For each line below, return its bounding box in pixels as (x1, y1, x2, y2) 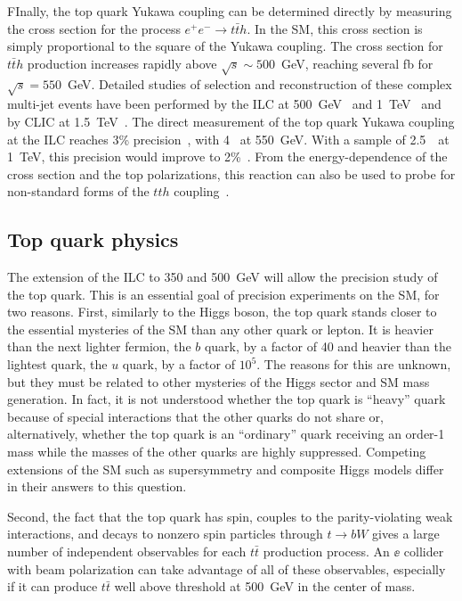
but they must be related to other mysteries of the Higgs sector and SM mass (7, 372, 430, 391)
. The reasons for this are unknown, (256, 355, 451, 374)
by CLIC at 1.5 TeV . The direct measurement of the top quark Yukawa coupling (7, 111, 455, 130)
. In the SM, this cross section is (247, 19, 423, 37)
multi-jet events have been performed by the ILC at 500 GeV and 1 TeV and (7, 95, 442, 113)
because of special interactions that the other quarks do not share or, (7, 407, 384, 425)
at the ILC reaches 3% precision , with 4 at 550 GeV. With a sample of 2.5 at (7, 129, 450, 148)
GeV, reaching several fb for (281, 54, 434, 72)
